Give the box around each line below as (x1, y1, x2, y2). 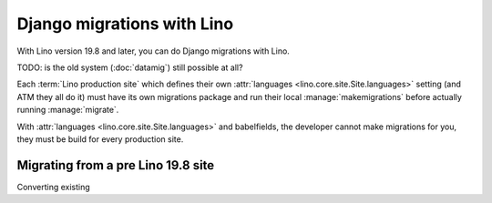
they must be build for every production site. (16, 133, 184, 145)
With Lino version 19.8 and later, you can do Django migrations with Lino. (16, 46, 291, 56)
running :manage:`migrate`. (16, 105, 119, 116)
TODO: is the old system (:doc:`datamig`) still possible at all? (16, 62, 243, 73)
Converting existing (16, 181, 90, 192)
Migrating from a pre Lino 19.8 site (16, 157, 215, 173)
